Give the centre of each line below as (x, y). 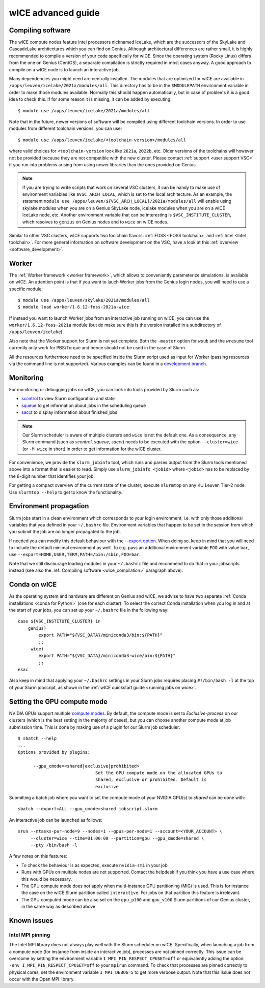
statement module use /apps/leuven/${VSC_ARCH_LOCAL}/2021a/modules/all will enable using (127, 201)
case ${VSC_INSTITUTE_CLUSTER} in (59, 621)
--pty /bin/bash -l (54, 845)
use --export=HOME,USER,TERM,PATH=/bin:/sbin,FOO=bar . (75, 555)
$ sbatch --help (37, 738)
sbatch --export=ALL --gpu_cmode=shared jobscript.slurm (88, 809)
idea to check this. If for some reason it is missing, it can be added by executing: (90, 99)
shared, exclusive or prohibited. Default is (151, 780)
